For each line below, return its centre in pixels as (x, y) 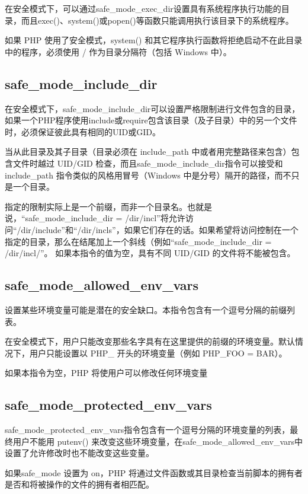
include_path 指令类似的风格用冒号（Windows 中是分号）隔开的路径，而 (144, 175)
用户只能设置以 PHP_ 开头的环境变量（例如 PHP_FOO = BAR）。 (158, 353)
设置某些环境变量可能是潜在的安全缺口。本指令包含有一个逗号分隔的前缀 (146, 309)
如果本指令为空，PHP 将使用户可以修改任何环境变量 (106, 373)
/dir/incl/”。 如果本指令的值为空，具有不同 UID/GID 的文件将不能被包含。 (150, 253)
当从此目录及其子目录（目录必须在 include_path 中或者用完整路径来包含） (148, 152)
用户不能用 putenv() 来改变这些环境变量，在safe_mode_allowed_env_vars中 (158, 441)
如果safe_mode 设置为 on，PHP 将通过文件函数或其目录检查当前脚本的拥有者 (154, 472)
